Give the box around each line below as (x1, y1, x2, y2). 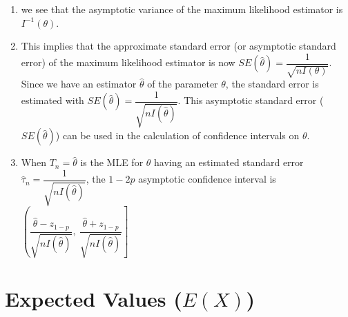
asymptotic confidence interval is (138, 172, 276, 186)
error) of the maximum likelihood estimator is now (21, 55, 235, 70)
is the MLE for (80, 155, 144, 170)
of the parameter (147, 76, 218, 91)
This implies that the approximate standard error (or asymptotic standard (21, 39, 336, 53)
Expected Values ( (5, 284, 182, 312)
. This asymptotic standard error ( (177, 93, 324, 108)
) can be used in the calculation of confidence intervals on (55, 128, 300, 143)
